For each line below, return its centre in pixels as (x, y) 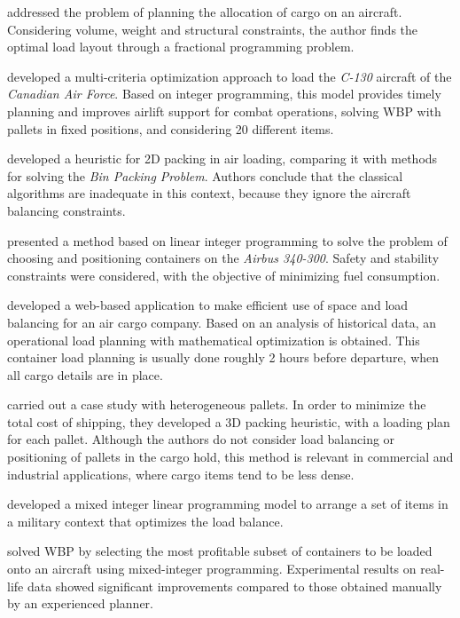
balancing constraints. (66, 210)
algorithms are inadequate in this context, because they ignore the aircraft (209, 193)
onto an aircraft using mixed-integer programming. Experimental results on (212, 569)
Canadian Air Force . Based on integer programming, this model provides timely (224, 94)
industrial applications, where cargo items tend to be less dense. (181, 474)
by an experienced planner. (80, 603)
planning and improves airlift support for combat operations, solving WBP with (224, 111)
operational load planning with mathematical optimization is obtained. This (214, 340)
